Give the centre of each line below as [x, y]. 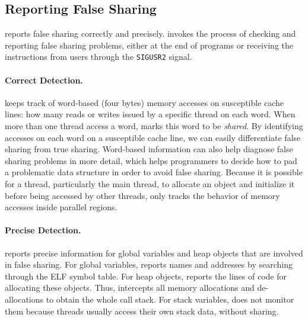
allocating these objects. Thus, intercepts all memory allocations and [130, 288]
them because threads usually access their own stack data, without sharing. [142, 311]
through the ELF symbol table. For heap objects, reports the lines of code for [146, 276]
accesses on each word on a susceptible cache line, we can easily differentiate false [153, 137]
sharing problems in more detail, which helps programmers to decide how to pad [151, 160]
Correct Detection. [44, 80]
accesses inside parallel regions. [61, 207]
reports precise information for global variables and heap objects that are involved [154, 253]
